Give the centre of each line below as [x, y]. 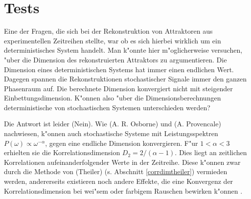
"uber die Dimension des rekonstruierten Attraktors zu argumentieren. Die [115, 59]
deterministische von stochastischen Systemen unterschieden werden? [107, 107]
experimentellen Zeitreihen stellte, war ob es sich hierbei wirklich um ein [113, 40]
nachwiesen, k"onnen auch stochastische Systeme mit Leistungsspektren [111, 133]
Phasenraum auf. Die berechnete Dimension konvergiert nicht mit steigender [118, 88]
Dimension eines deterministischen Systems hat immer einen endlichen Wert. [119, 69]
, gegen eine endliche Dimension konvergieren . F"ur [122, 143]
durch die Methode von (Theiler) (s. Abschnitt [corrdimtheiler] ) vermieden [116, 171]
